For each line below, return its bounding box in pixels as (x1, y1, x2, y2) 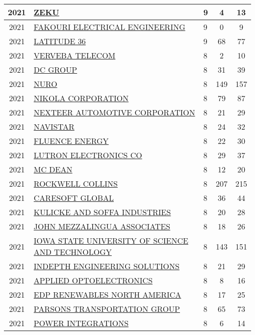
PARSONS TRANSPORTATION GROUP (33, 303, 180, 314)
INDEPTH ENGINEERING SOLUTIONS (33, 260, 179, 272)
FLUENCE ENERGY (33, 135, 109, 146)
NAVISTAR (33, 121, 75, 132)
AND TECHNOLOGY (33, 246, 112, 257)
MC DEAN (33, 164, 73, 175)
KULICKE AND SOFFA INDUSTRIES (33, 206, 171, 218)
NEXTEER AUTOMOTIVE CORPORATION (33, 107, 195, 118)
